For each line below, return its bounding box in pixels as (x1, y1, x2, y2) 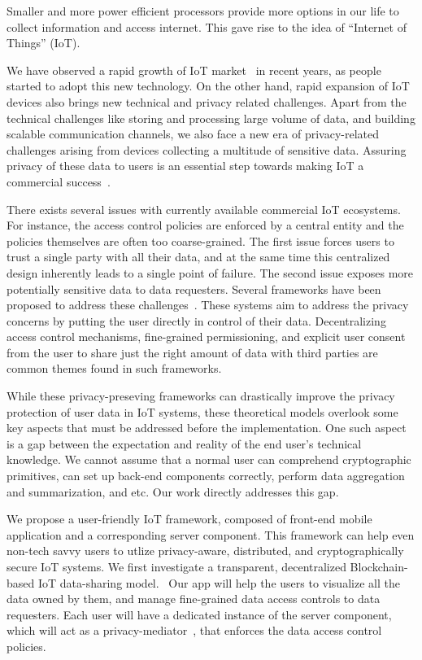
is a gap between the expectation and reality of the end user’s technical (7, 435, 362, 452)
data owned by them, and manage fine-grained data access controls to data (7, 590, 381, 607)
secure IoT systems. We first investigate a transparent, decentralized (7, 558, 346, 575)
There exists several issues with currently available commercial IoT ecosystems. (7, 200, 401, 217)
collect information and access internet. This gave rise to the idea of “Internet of (7, 18, 407, 35)
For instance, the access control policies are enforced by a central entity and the (7, 216, 404, 234)
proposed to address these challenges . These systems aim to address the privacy (7, 296, 409, 313)
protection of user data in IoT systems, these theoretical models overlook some (7, 403, 398, 420)
